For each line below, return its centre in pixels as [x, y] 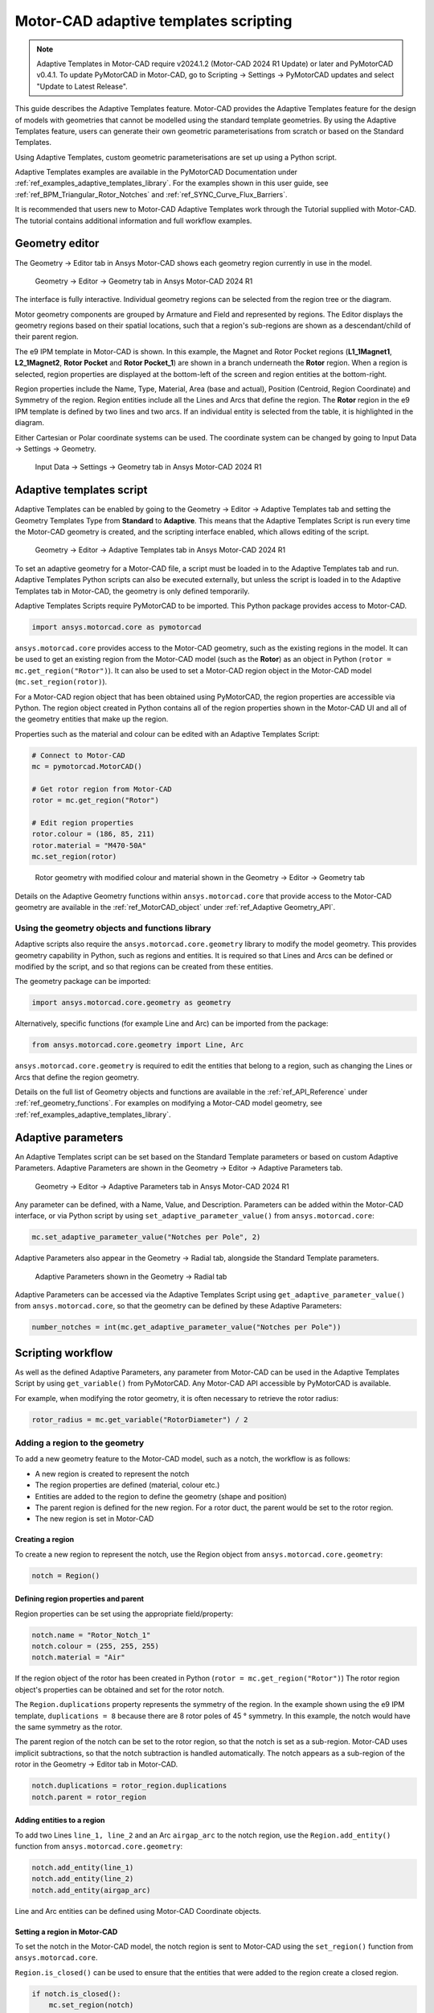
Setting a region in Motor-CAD [66, 1932]
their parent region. [47, 337]
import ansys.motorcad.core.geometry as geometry [131, 1003]
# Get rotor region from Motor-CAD [102, 789]
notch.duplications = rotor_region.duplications [129, 1786]
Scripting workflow [64, 1353]
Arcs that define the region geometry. [77, 1077]
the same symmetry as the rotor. [69, 1727]
